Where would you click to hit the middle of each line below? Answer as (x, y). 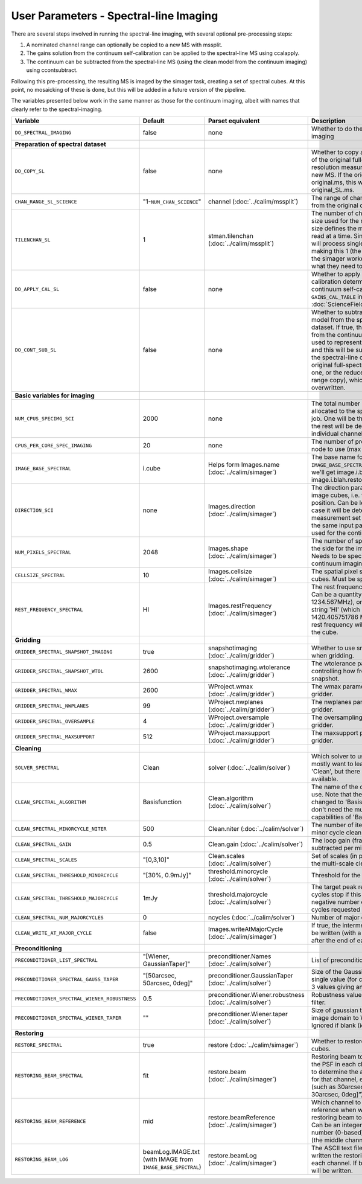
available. (325, 779)
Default (154, 121)
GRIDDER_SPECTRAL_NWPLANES (52, 706)
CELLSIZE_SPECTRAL (40, 575)
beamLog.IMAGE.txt (171, 1152)
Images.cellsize (230, 572)
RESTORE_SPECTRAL (39, 1045)
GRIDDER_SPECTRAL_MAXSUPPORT (55, 737)
